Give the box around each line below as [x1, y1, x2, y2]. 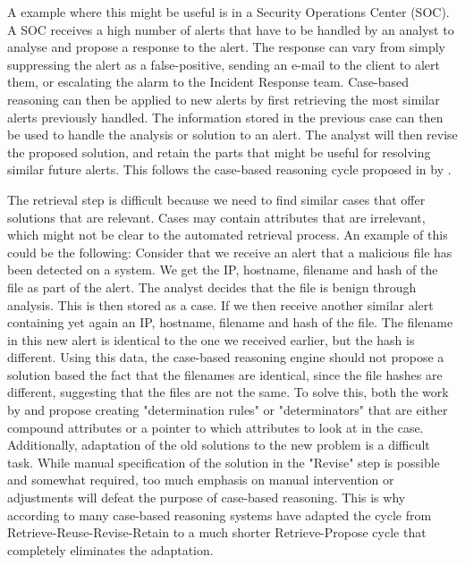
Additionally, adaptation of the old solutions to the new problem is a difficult [7, 435, 430, 454]
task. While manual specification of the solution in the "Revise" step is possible [7, 452, 440, 471]
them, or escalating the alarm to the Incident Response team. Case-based [7, 72, 409, 91]
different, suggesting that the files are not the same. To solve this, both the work [7, 383, 449, 401]
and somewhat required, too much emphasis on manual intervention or [7, 470, 394, 489]
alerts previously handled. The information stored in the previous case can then [7, 107, 444, 126]
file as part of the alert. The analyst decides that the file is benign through [7, 277, 417, 296]
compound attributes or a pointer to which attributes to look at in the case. [7, 417, 424, 436]
